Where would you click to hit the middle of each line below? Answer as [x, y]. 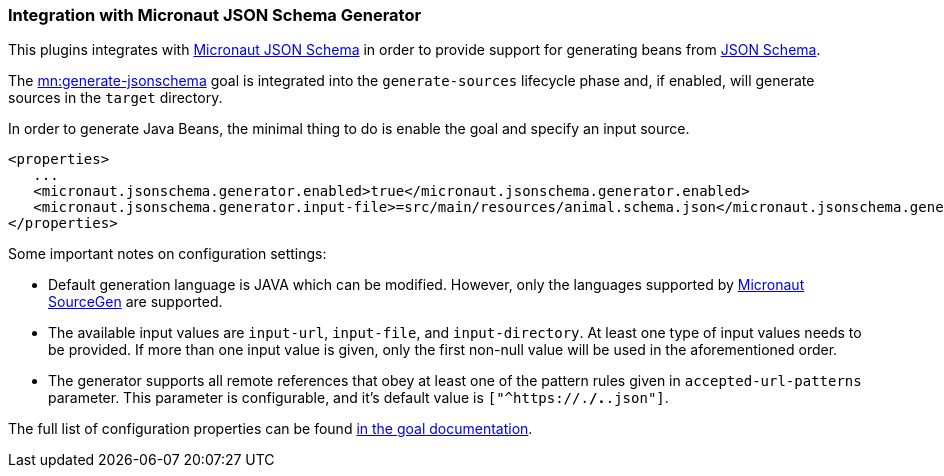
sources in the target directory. [115, 98]
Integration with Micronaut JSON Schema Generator [215, 15]
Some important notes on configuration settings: [167, 254]
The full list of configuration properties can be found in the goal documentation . [270, 429]
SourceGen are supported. [135, 302]
